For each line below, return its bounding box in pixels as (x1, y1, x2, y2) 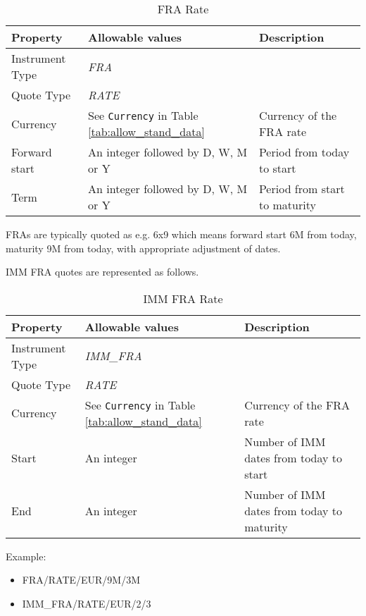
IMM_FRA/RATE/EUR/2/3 (22, 596, 151, 610)
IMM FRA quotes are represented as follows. (6, 264, 199, 279)
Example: (6, 548, 46, 563)
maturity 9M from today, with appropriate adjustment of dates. (6, 240, 281, 255)
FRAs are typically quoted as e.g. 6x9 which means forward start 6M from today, (6, 227, 357, 241)
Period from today (258, 144, 350, 160)
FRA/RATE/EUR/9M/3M (22, 572, 141, 587)
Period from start (258, 180, 345, 197)
